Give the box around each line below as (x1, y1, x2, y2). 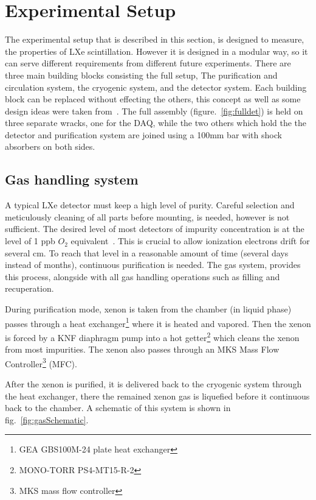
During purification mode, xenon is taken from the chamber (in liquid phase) (5, 303, 292, 315)
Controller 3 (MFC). (5, 355, 77, 370)
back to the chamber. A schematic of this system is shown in (5, 401, 231, 414)
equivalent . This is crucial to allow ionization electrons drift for (70, 234, 310, 247)
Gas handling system (5, 170, 139, 189)
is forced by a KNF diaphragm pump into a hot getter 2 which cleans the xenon (5, 329, 300, 343)
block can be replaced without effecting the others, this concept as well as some (5, 93, 301, 105)
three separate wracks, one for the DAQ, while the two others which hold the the (5, 116, 307, 129)
